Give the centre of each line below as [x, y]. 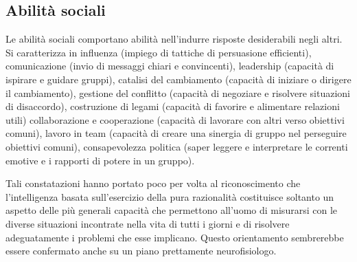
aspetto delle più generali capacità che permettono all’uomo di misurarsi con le [171, 210]
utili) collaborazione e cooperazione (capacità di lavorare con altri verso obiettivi [175, 119]
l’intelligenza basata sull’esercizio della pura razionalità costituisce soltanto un [170, 196]
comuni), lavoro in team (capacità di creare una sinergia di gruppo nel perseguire [176, 133]
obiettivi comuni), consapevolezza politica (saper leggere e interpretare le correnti [177, 146]
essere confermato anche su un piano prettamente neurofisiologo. [141, 251]
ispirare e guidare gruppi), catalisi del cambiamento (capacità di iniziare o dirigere [178, 79]
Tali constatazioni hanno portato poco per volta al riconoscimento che [153, 183]
